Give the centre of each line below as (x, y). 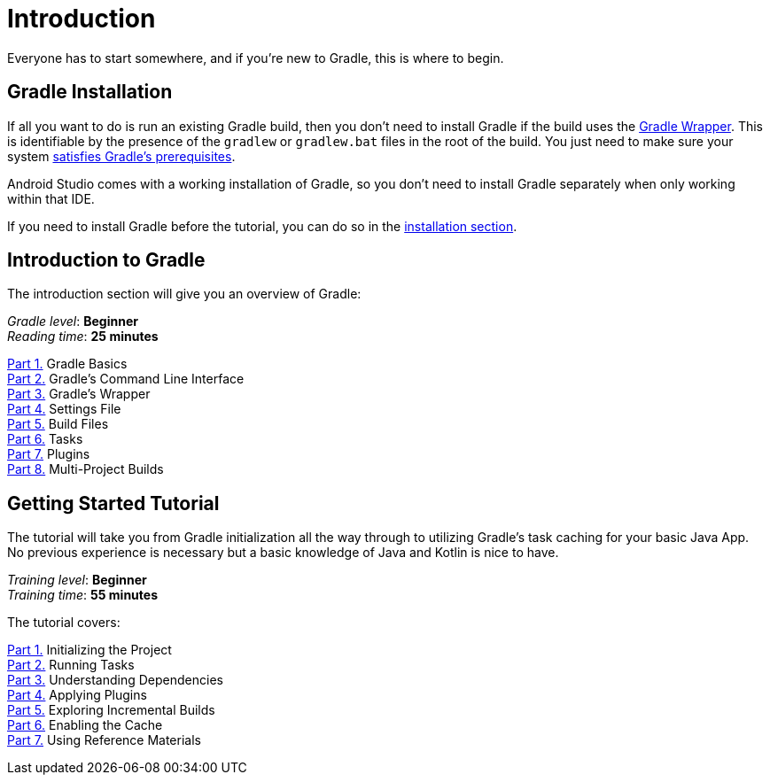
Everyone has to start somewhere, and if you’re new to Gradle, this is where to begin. (256, 58)
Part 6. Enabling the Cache (85, 725)
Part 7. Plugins (49, 454)
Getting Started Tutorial (113, 503)
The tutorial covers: (64, 623)
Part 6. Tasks (45, 439)
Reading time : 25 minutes (83, 337)
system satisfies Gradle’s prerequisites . (121, 156)
